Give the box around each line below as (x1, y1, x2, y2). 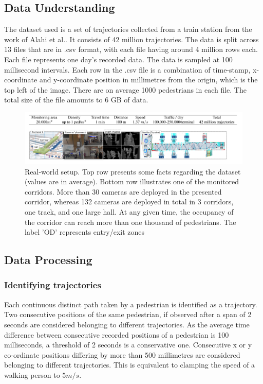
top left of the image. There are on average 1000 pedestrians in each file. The (4, 84, 247, 95)
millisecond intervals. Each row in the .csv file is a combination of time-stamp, (4, 64, 251, 75)
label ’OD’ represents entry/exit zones (25, 226, 145, 237)
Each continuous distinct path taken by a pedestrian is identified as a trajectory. (4, 299, 257, 309)
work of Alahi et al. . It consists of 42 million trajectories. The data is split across (4, 33, 259, 44)
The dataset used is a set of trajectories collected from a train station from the (4, 24, 252, 34)
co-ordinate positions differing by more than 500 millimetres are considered (4, 349, 240, 360)
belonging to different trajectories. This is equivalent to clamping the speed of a (4, 359, 255, 370)
